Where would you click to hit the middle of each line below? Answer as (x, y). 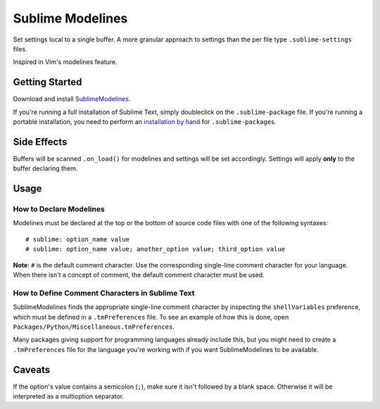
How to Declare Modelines (59, 209)
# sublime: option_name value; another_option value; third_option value (156, 249)
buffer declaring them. (45, 168)
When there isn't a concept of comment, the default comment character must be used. (139, 275)
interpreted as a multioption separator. (69, 396)
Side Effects (40, 142)
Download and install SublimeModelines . (72, 99)
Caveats (32, 370)
